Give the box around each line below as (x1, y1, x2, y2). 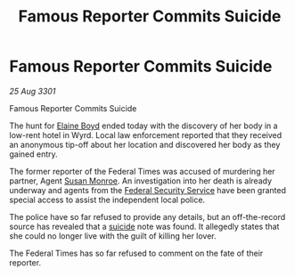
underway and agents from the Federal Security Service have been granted (9, 184, 287, 195)
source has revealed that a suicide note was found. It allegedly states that (9, 221, 280, 232)
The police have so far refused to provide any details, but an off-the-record (9, 211, 286, 222)
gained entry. (9, 149, 58, 159)
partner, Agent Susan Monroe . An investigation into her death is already (9, 175, 273, 186)
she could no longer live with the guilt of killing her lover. (9, 230, 217, 241)
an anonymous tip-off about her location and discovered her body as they (9, 139, 281, 150)
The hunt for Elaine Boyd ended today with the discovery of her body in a (9, 120, 278, 131)
